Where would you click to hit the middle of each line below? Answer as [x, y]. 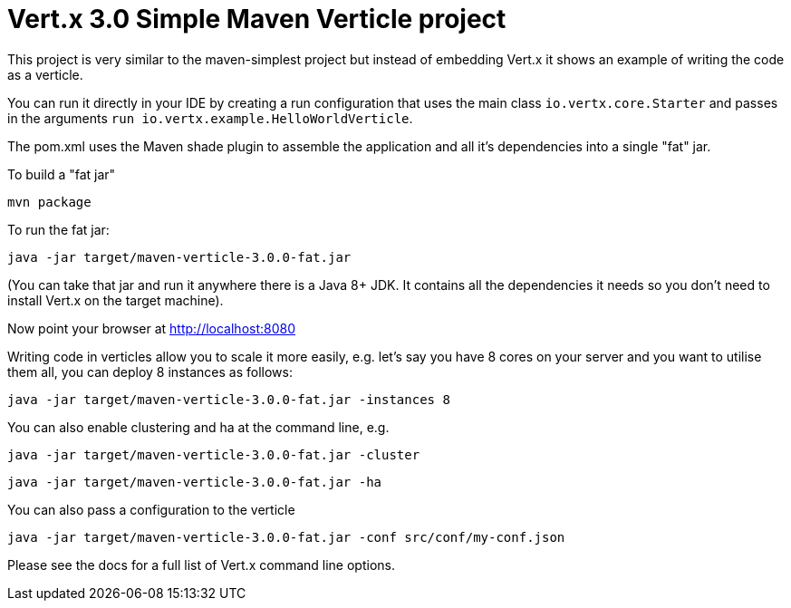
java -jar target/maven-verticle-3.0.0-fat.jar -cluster [214, 454]
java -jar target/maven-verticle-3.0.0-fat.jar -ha [195, 482]
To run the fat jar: [58, 229]
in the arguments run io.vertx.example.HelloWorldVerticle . [210, 118]
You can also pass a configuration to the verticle [151, 509]
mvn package [49, 202]
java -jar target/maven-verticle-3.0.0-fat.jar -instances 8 [229, 399]
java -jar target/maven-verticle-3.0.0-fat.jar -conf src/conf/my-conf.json [286, 537]
